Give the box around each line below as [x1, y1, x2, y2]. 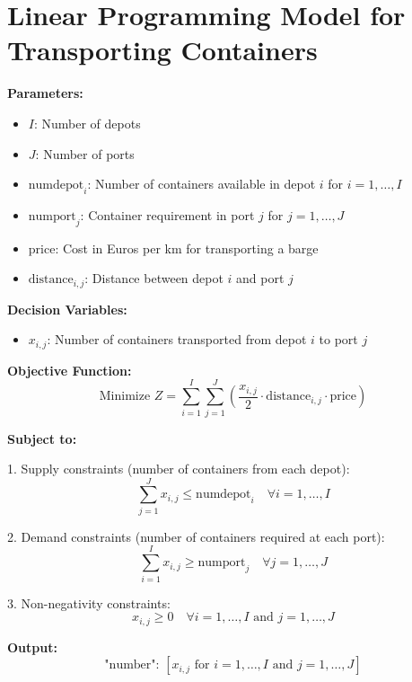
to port [319, 330, 358, 349]
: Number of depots [33, 113, 141, 132]
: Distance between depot [84, 269, 224, 288]
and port [236, 269, 285, 288]
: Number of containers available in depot [87, 174, 316, 193]
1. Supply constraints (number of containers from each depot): [7, 459, 350, 478]
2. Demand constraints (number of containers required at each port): [7, 527, 385, 545]
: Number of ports [35, 144, 135, 163]
